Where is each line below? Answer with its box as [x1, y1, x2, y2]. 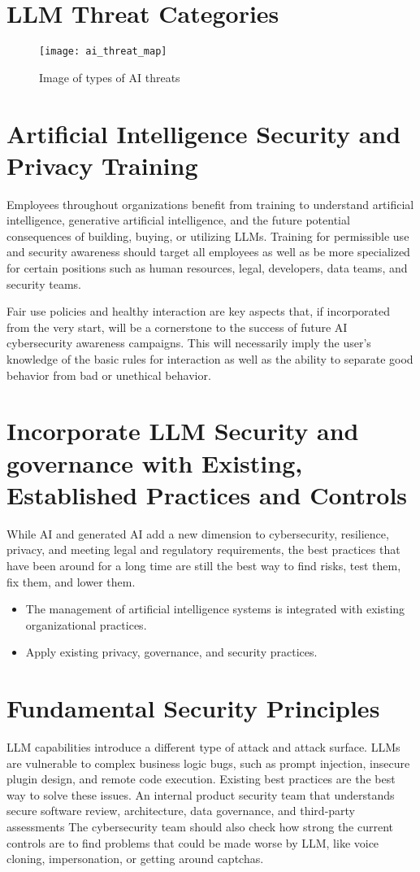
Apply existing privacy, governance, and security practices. [25, 643, 318, 661]
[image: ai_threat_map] [39, 46, 167, 58]
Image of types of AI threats [39, 68, 180, 85]
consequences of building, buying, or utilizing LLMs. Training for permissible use [6, 227, 409, 244]
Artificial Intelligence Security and [6, 116, 401, 150]
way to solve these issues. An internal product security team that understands [6, 786, 395, 803]
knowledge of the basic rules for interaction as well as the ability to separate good [6, 351, 414, 368]
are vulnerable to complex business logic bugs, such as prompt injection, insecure [6, 754, 410, 771]
